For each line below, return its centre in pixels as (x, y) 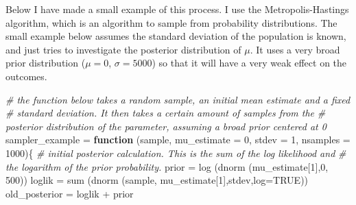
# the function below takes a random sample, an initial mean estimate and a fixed (178, 99)
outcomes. (26, 76)
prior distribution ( (46, 63)
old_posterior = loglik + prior (70, 193)
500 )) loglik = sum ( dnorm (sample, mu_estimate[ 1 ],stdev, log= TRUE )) (157, 180)
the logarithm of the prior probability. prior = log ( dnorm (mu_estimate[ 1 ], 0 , (167, 166)
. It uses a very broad (295, 49)
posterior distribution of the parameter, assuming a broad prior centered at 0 (166, 126)
